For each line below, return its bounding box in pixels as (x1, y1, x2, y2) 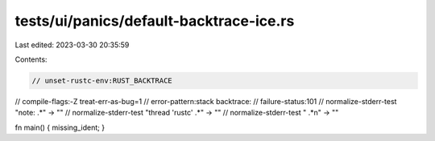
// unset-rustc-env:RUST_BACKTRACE (31, 76, 172, 85)
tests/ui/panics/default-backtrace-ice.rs (14, 12, 295, 30)
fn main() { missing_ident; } (14, 123, 105, 132)
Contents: (14, 54, 48, 64)
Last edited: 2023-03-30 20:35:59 (14, 40, 130, 50)
